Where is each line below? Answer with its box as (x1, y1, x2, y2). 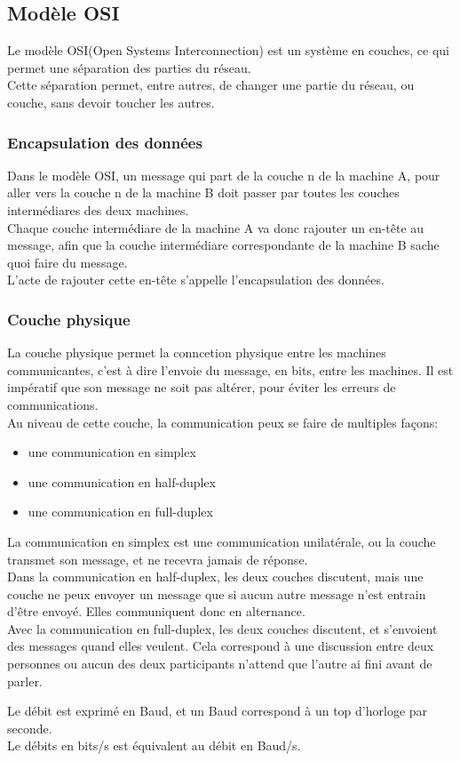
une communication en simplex (28, 443, 196, 461)
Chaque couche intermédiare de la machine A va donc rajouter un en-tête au (7, 218, 424, 236)
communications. (7, 395, 99, 413)
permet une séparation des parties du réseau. (7, 58, 251, 76)
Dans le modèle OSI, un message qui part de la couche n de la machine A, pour (7, 165, 440, 184)
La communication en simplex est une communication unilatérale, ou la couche (7, 532, 436, 550)
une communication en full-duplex (28, 502, 213, 521)
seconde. (7, 718, 52, 737)
